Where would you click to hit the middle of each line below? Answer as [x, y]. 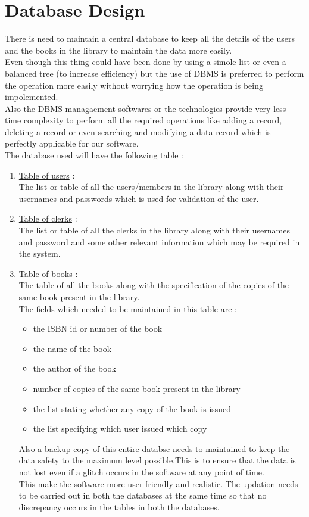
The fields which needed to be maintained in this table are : [128, 308]
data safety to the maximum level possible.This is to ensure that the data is [157, 460]
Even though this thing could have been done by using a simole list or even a [146, 62]
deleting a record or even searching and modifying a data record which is [138, 131]
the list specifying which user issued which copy [120, 429]
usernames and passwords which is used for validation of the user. [139, 198]
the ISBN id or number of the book [98, 328]
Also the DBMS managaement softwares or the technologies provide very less [146, 108]
